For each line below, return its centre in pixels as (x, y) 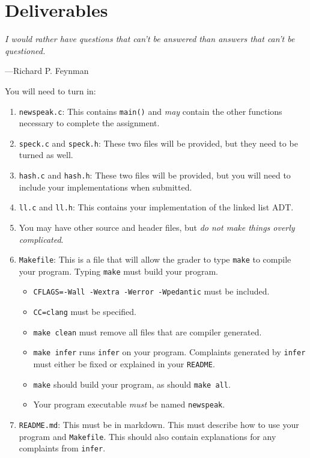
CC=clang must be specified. (85, 312)
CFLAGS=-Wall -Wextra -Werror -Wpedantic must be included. (151, 291)
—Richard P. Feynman (47, 71)
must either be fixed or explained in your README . (124, 364)
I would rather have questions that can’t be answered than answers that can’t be (150, 39)
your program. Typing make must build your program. (118, 271)
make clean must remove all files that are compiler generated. (147, 331)
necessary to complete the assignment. (89, 123)
